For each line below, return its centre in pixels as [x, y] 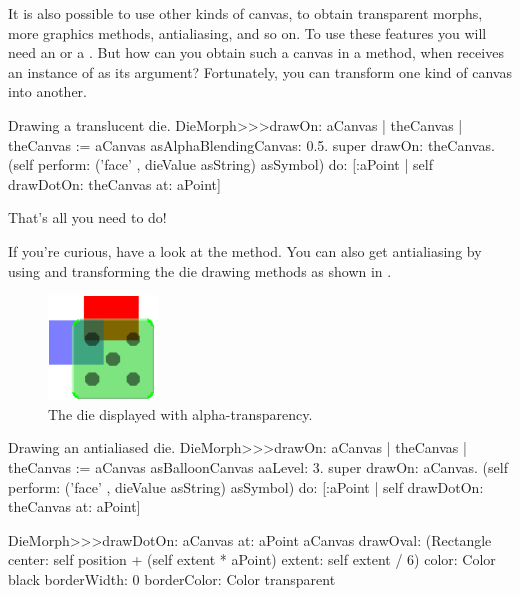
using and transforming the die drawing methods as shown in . [200, 270]
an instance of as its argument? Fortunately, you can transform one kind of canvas [260, 71]
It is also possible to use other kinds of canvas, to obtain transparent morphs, [245, 13]
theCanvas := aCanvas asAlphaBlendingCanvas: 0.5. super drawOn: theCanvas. [251, 144]
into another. [48, 91]
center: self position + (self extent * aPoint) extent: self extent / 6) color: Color [252, 559]
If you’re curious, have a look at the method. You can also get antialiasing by [245, 250]
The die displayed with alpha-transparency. [180, 413]
